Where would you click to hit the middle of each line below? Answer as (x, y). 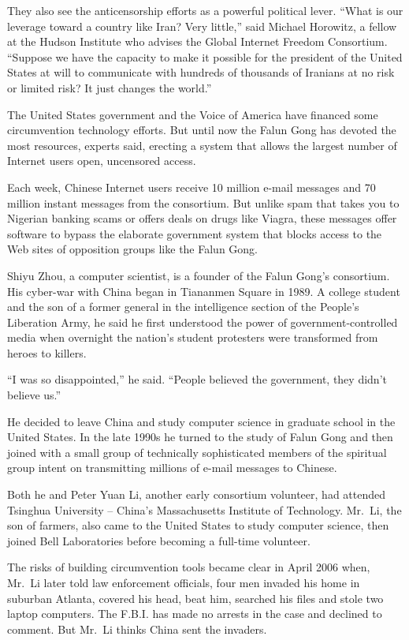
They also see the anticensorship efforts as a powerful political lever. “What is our (205, 10)
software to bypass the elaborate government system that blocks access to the (195, 233)
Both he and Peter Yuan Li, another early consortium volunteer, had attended (197, 494)
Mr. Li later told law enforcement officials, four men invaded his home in (184, 582)
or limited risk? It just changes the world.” (110, 87)
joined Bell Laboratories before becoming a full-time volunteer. (159, 540)
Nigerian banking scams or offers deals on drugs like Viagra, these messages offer (202, 218)
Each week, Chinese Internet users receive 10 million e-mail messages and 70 (191, 187)
